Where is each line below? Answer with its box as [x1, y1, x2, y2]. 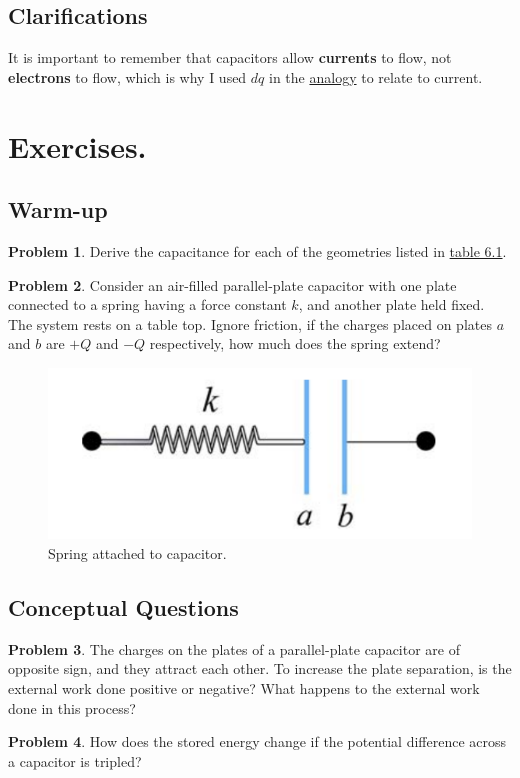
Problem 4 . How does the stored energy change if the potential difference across [8, 731, 507, 752]
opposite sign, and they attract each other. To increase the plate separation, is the [8, 658, 512, 679]
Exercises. [8, 125, 147, 166]
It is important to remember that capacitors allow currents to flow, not [8, 47, 452, 68]
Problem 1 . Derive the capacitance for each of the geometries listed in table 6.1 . [8, 240, 507, 261]
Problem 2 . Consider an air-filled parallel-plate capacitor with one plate [8, 274, 457, 295]
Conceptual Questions [8, 591, 239, 622]
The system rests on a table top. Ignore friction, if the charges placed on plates [8, 313, 492, 334]
